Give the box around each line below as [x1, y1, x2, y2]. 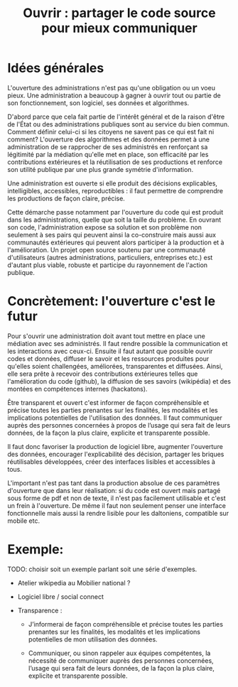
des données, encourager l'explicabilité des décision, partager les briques [7, 450, 225, 458]
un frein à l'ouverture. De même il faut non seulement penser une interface [7, 501, 226, 509]
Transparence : [17, 606, 63, 615]
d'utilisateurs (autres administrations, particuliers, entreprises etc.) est [7, 253, 213, 261]
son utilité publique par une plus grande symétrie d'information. [7, 165, 194, 173]
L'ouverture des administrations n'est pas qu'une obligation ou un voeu [7, 83, 215, 92]
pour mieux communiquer [41, 20, 198, 36]
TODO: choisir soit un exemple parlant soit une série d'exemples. [7, 565, 198, 573]
